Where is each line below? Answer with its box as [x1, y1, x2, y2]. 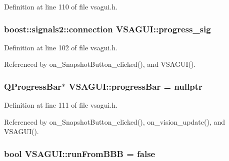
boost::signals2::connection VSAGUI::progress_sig [4, 22, 211, 35]
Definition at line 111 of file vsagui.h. [4, 100, 118, 110]
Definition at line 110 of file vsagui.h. [4, 1, 118, 11]
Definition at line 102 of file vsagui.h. [4, 42, 118, 52]
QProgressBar [4, 80, 62, 92]
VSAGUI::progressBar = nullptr [68, 80, 202, 92]
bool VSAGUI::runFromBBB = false [4, 147, 155, 160]
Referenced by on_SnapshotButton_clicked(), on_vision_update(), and [4, 116, 225, 127]
